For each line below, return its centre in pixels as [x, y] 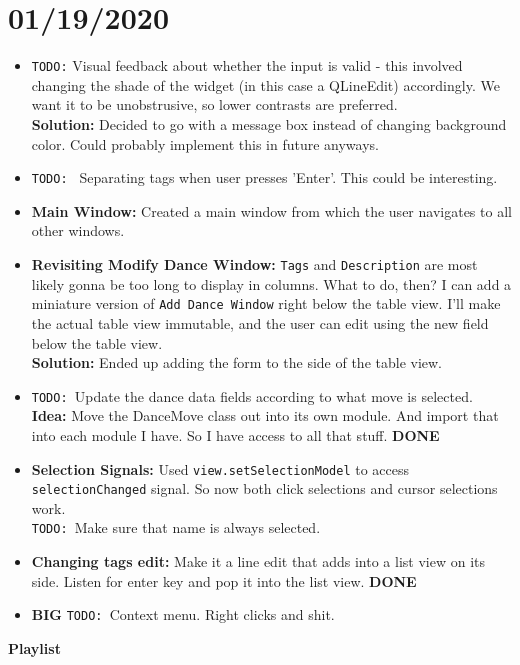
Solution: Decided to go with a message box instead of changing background [269, 123]
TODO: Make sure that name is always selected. [176, 527]
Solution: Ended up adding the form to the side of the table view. [237, 362]
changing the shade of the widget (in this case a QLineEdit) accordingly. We [265, 84]
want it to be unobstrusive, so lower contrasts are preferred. [214, 104]
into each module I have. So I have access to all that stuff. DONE [235, 434]
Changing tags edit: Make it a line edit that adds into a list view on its [258, 561]
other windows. [78, 230]
